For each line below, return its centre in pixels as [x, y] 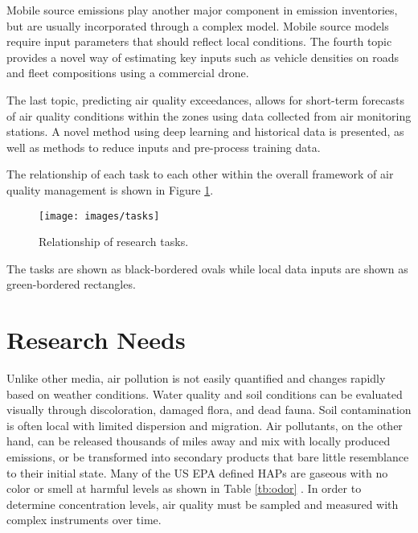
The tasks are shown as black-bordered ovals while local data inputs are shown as [207, 268]
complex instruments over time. [84, 520]
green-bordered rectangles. [71, 284]
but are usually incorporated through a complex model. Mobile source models [198, 25]
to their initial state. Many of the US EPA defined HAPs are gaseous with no [197, 472]
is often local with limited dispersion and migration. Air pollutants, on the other [205, 425]
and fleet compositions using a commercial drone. [128, 73]
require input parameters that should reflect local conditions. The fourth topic [199, 41]
